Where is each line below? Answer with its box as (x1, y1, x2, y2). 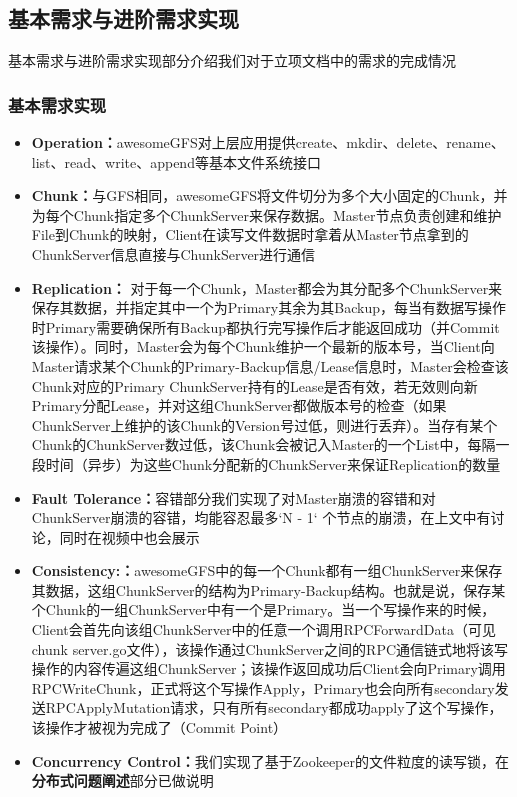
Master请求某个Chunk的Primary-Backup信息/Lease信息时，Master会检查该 (31, 355, 509, 376)
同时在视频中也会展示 (59, 526, 200, 547)
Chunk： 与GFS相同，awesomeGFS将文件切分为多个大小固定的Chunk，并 (31, 185, 508, 206)
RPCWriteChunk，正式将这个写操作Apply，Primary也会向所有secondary (31, 677, 495, 698)
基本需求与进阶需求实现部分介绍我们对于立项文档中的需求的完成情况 (8, 50, 456, 71)
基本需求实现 (8, 92, 107, 117)
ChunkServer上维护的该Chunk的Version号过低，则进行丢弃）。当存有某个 (31, 414, 498, 435)
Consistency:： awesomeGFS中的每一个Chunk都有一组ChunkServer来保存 (31, 560, 503, 581)
